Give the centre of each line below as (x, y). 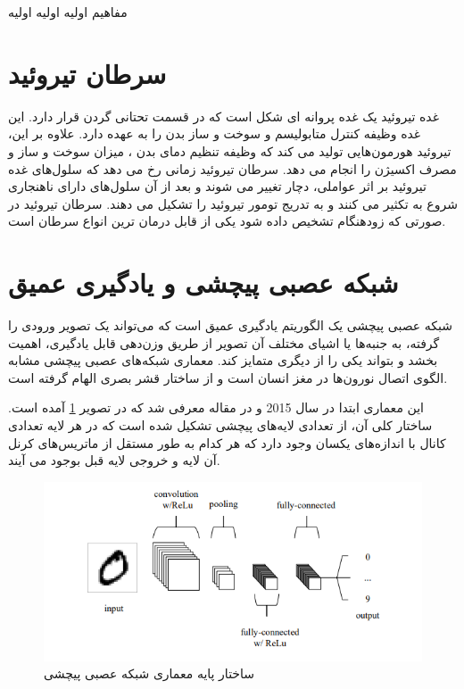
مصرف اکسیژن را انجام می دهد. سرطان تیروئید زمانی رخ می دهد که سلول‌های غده (232, 168)
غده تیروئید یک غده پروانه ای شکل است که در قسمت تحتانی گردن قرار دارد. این (224, 116)
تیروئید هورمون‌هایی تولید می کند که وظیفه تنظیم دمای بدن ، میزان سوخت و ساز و (230, 150)
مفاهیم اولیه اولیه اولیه (68, 12)
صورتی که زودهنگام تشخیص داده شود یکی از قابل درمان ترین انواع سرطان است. (227, 221)
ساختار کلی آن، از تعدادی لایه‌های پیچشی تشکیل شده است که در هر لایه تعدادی (220, 424)
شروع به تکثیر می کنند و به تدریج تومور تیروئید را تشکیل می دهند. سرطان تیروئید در (233, 203)
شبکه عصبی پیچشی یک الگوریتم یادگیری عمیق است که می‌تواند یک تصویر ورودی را (230, 325)
